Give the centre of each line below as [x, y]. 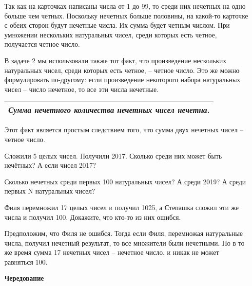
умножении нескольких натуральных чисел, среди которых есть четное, [111, 34]
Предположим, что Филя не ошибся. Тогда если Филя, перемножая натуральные [124, 233]
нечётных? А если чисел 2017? [50, 165]
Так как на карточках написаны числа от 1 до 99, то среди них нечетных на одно [125, 6]
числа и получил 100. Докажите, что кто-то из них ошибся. [93, 217]
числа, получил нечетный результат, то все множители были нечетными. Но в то [125, 242]
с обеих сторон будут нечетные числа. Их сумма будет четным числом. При [117, 25]
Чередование [24, 278]
